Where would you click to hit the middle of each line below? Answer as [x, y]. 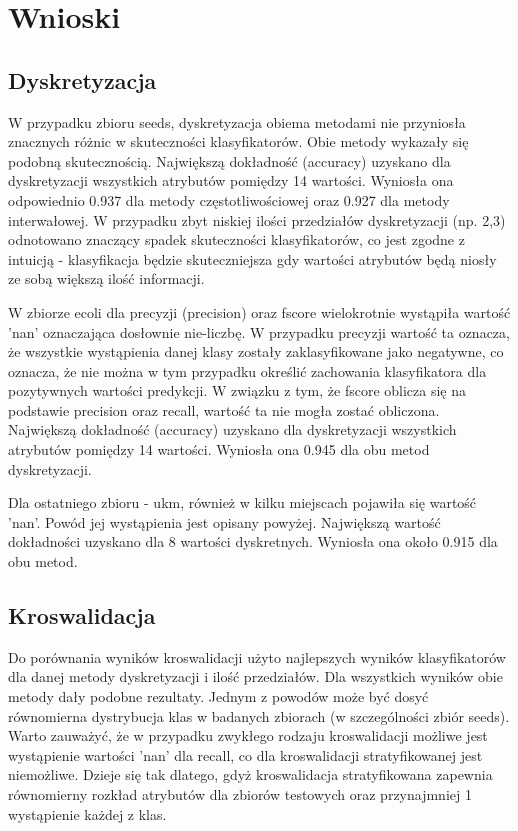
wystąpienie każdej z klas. [87, 813]
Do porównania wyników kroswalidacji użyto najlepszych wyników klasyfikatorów [257, 656]
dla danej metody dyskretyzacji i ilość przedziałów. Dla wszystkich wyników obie [255, 676]
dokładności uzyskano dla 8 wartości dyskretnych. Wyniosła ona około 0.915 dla [253, 541]
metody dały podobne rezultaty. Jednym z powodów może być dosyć [218, 696]
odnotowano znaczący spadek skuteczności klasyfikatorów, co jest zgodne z [236, 239]
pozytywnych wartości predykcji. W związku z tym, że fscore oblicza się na [237, 390]
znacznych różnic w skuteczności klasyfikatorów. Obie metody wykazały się [238, 141]
